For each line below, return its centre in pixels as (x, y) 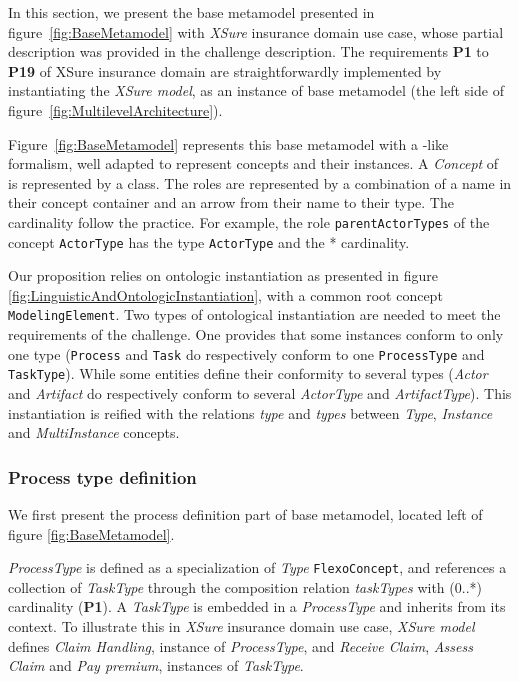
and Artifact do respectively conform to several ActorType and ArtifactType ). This (260, 393)
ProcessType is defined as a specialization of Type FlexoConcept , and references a (257, 567)
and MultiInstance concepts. (94, 432)
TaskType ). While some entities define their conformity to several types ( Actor (248, 373)
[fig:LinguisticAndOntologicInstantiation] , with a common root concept (225, 294)
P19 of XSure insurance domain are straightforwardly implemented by (225, 70)
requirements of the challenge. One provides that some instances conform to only (256, 334)
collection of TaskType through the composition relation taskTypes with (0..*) (245, 586)
